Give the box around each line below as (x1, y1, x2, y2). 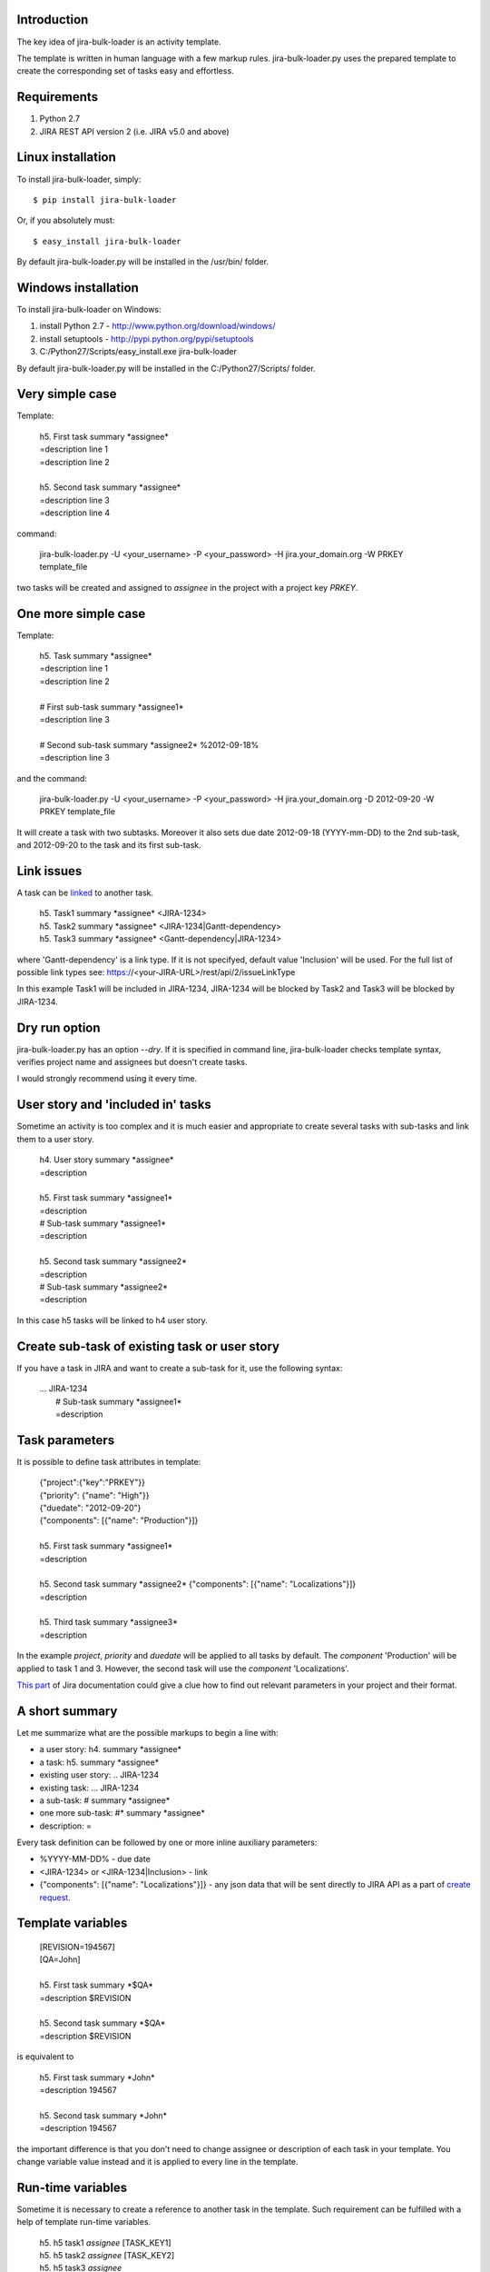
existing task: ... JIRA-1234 (39, 1782, 140, 1793)
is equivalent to (16, 2051, 74, 2062)
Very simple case (16, 386, 117, 402)
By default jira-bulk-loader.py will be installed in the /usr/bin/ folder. (16, 256, 269, 267)
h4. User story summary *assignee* (39, 1154, 174, 1165)
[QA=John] (39, 1954, 81, 1965)
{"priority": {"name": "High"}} (39, 1490, 150, 1500)
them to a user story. (16, 1133, 94, 1144)
